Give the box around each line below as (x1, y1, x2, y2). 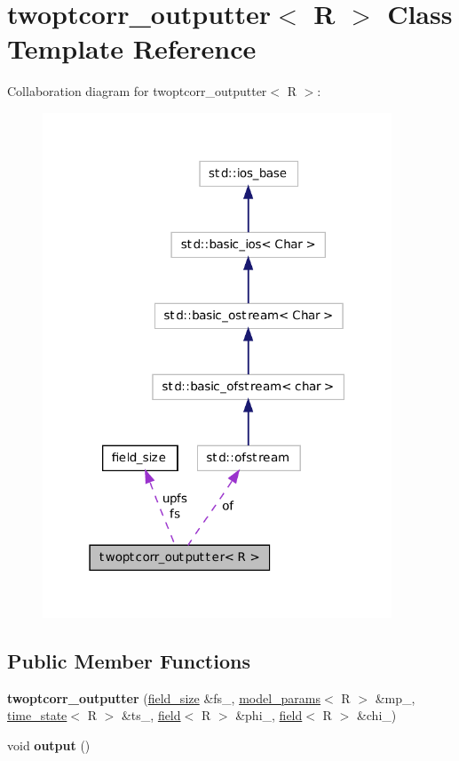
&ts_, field (121, 706, 181, 725)
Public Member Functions (7, 646, 250, 674)
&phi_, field (235, 706, 303, 725)
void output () (7, 735, 91, 754)
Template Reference (7, 30, 257, 67)
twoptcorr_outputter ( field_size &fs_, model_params (7, 688, 321, 707)
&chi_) (356, 706, 397, 725)
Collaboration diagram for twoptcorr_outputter (7, 82, 267, 100)
